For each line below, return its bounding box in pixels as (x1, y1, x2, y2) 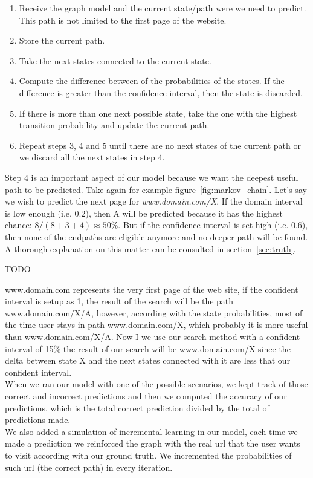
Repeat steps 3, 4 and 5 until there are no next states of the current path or (19, 139, 301, 151)
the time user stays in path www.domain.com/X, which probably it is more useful (5, 318, 308, 331)
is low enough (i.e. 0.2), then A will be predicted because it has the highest (5, 206, 283, 219)
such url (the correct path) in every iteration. (5, 460, 173, 473)
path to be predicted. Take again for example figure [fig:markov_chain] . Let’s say (5, 183, 307, 195)
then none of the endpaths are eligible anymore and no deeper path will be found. (5, 230, 308, 243)
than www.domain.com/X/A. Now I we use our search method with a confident (5, 330, 300, 343)
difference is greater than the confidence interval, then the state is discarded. (19, 86, 303, 99)
